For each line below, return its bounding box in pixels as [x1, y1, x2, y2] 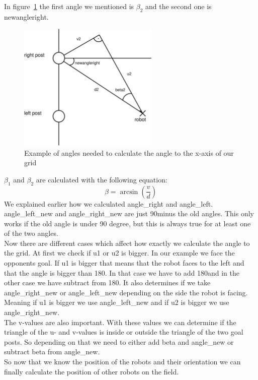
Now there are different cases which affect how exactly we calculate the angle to [4, 237, 250, 248]
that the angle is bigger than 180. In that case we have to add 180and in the [4, 267, 240, 278]
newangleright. [4, 11, 49, 22]
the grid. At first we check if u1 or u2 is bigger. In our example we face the [4, 247, 235, 258]
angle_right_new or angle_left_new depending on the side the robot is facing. [4, 287, 248, 297]
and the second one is [145, 1, 212, 11]
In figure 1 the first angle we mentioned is [4, 1, 134, 11]
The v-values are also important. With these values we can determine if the [4, 316, 236, 327]
